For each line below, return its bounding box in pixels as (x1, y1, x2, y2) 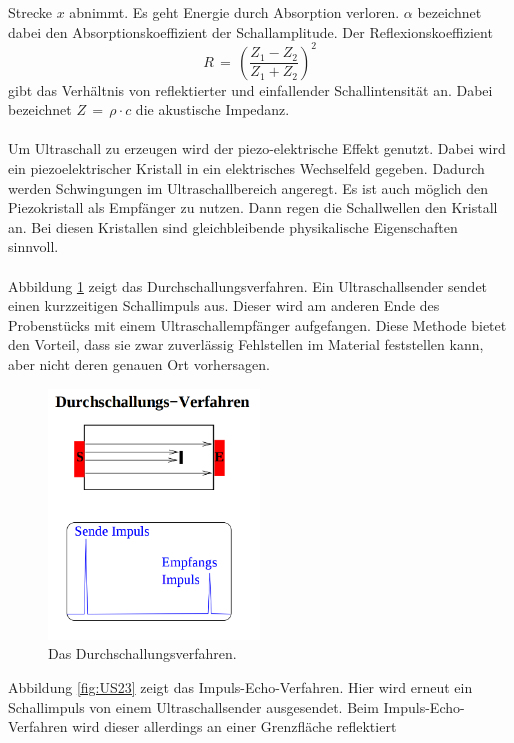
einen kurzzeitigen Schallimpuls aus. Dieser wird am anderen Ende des (8, 295, 440, 316)
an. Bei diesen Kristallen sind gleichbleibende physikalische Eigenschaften (8, 216, 458, 237)
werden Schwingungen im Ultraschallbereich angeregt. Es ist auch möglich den (8, 177, 489, 198)
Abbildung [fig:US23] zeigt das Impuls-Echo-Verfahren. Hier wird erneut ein (8, 676, 473, 697)
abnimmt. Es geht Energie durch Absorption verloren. (69, 2, 400, 22)
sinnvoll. (8, 236, 59, 257)
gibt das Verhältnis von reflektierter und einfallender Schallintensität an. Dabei (8, 79, 493, 100)
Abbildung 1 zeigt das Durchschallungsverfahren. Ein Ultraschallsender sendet (8, 275, 488, 296)
